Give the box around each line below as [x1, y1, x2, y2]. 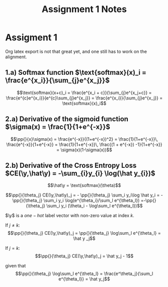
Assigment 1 [5, 32, 58, 43]
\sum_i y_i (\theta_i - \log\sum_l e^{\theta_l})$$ [46, 203, 143, 209]
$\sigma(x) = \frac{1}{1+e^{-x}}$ [5, 123, 110, 131]
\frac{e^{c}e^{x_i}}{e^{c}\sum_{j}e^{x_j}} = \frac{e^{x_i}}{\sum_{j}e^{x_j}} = [6, 94, 163, 101]
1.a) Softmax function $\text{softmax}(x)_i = [5, 68, 147, 77]
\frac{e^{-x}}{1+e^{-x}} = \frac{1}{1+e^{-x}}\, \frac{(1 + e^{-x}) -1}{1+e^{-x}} [6, 141, 162, 147]
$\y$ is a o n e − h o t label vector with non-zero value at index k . [5, 213, 134, 219]
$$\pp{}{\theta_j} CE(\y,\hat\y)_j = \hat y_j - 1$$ [35, 253, 134, 259]
